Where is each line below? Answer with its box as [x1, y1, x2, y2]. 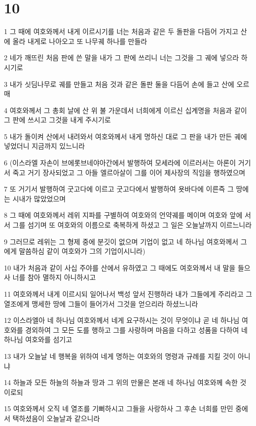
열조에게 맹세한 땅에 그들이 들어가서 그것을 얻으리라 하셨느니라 [4, 298, 198, 309]
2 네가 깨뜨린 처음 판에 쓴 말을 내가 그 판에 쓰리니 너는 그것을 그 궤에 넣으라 [4, 52, 239, 63]
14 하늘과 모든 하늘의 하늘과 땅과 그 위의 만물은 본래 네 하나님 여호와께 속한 [4, 377, 238, 387]
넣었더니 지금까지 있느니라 [4, 141, 85, 151]
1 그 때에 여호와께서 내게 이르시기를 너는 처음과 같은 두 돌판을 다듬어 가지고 [4, 26, 239, 37]
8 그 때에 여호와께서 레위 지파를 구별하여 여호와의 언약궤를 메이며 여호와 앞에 [4, 210, 243, 220]
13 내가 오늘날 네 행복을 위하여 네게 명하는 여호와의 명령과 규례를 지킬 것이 [4, 350, 236, 361]
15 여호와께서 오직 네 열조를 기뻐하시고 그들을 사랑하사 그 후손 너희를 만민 [4, 403, 233, 414]
